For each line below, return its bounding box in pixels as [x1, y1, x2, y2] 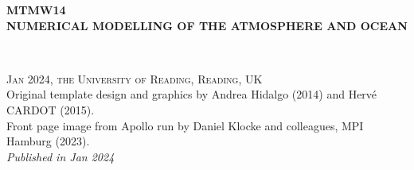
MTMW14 [6, 2, 66, 17]
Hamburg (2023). [6, 133, 90, 149]
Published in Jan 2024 [6, 148, 115, 164]
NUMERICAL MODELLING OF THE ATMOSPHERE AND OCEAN [6, 17, 408, 33]
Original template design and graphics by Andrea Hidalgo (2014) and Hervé [6, 86, 377, 102]
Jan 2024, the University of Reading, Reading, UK [6, 70, 263, 87]
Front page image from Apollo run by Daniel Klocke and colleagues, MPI [6, 117, 364, 133]
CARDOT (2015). [6, 101, 95, 118]
